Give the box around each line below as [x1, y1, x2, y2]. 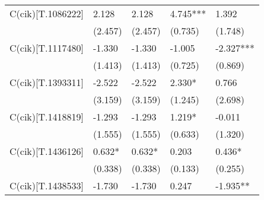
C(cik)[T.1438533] [9, 179, 84, 192]
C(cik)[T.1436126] [9, 144, 84, 158]
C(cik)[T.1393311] [9, 75, 84, 89]
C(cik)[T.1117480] [9, 41, 84, 55]
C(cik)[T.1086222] [9, 7, 84, 20]
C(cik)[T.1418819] [9, 110, 84, 123]
